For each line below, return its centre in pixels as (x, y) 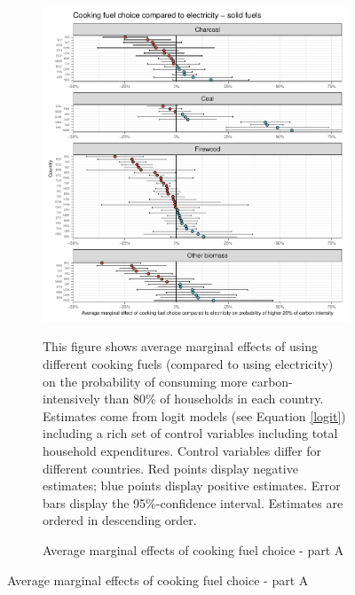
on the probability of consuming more (145, 381)
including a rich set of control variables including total (190, 433)
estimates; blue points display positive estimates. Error (192, 485)
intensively (71, 399)
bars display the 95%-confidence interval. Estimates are (193, 502)
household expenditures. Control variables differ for (182, 451)
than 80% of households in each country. (214, 399)
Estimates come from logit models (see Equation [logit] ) (194, 415)
